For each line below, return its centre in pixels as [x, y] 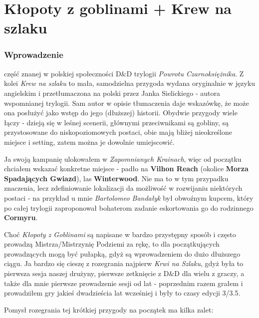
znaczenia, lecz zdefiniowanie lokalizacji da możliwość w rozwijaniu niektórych [123, 188]
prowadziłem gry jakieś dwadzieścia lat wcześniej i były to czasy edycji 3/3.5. [122, 293]
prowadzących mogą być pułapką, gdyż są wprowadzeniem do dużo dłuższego [122, 253]
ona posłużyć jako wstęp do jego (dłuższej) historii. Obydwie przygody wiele [121, 113]
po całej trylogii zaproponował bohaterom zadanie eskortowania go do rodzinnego [129, 207]
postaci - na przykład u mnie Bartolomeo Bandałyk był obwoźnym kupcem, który [129, 197]
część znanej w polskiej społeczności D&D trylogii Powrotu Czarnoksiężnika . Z [124, 73]
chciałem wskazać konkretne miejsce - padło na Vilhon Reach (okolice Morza [126, 168]
